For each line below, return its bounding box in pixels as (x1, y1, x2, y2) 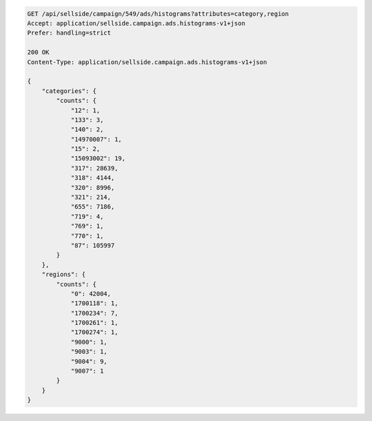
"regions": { (41, 271, 86, 279)
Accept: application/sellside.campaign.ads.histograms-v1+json (27, 19, 246, 27)
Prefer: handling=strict (27, 29, 112, 37)
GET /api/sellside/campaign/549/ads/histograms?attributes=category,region (27, 10, 289, 17)
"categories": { (41, 87, 96, 95)
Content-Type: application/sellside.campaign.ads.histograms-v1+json (27, 58, 267, 66)
